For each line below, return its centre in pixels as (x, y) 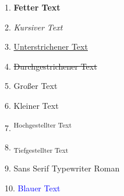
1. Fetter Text (33, 7)
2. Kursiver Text (34, 27)
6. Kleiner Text (32, 105)
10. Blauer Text (33, 188)
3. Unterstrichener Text (46, 47)
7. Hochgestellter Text (38, 126)
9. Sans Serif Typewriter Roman (62, 168)
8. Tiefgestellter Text (37, 147)
